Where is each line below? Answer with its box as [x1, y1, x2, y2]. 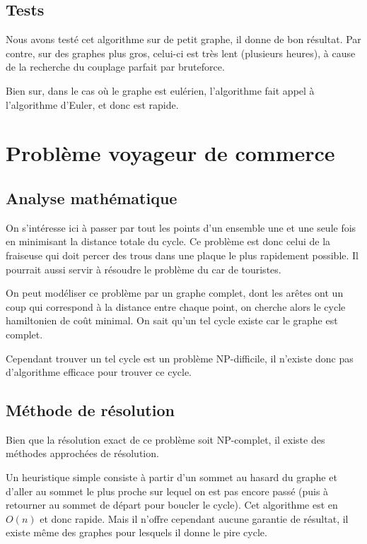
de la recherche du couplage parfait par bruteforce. [6, 59, 225, 74]
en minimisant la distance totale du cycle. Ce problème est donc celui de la [6, 234, 331, 249]
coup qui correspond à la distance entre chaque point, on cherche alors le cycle [6, 299, 346, 314]
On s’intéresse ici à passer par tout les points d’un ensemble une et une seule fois [6, 220, 356, 235]
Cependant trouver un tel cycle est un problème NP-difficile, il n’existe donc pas [6, 350, 354, 365]
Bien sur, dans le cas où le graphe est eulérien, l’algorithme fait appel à [6, 83, 315, 97]
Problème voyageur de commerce [6, 138, 335, 167]
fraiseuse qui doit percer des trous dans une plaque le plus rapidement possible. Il [6, 247, 359, 262]
